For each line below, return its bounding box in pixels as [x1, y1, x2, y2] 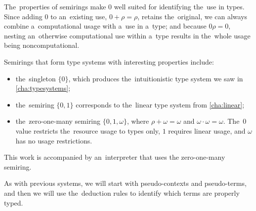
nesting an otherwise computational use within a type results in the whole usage [4, 30, 251, 40]
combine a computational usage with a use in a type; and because [4, 21, 207, 31]
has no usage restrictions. [15, 135, 92, 145]
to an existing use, [50, 11, 107, 21]
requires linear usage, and [168, 125, 246, 136]
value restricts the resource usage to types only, [15, 125, 160, 136]
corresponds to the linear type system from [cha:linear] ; [76, 99, 245, 109]
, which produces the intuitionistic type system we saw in [68, 73, 243, 83]
